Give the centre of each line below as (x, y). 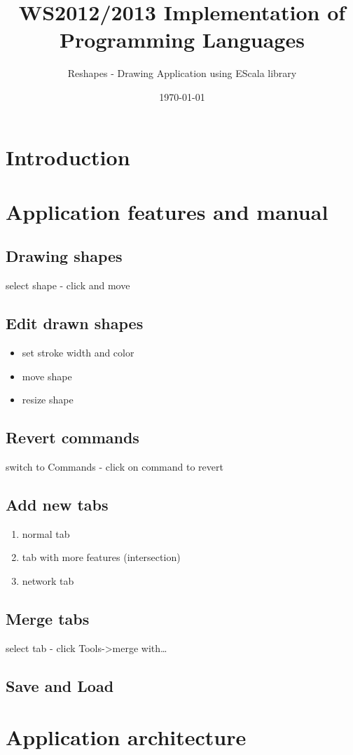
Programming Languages (182, 40)
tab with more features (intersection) (101, 557)
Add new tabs (57, 505)
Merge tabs (48, 619)
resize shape (48, 400)
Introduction (68, 157)
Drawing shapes (64, 256)
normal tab (46, 533)
